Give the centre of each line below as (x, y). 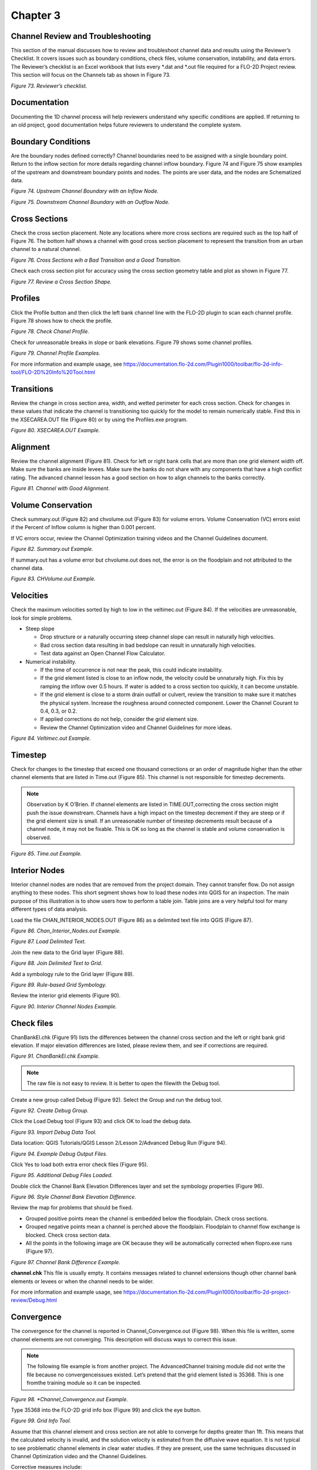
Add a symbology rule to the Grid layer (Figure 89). (72, 974)
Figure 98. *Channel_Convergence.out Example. (70, 1399)
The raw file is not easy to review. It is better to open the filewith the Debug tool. (123, 1083)
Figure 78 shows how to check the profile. (62, 320)
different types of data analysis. (49, 909)
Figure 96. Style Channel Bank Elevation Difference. (74, 1197)
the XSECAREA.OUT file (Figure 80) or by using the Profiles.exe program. (99, 419)
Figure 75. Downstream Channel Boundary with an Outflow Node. (90, 202)
